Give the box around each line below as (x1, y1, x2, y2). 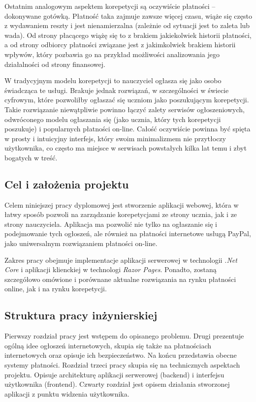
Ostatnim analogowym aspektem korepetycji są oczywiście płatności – (4, 1, 216, 11)
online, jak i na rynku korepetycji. (4, 283, 107, 294)
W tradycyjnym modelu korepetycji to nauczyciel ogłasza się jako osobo (4, 75, 222, 86)
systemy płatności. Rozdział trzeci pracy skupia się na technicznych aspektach (4, 360, 240, 370)
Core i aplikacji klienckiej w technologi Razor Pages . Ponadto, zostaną (4, 264, 217, 275)
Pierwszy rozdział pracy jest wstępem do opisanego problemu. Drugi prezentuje (4, 331, 244, 341)
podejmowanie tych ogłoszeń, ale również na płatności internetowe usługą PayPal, (4, 228, 251, 239)
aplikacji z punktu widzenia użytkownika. (4, 388, 129, 399)
